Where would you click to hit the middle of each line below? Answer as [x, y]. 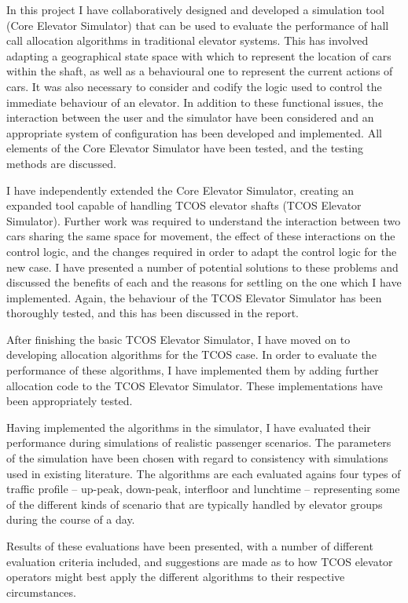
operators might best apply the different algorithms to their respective [176, 577]
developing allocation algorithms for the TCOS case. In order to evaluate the [191, 354]
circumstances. [41, 592]
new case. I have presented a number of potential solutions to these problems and [202, 267]
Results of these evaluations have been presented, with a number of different [190, 546]
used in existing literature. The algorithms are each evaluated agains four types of [204, 473]
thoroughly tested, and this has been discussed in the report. [153, 313]
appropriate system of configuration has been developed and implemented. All [194, 132]
